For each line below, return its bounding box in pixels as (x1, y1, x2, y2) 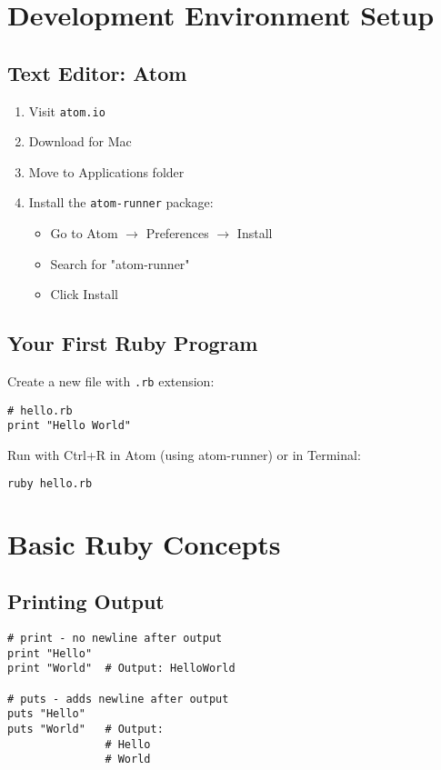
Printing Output (7, 587, 165, 615)
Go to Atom (50, 224, 118, 243)
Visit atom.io (28, 101, 105, 120)
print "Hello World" (7, 419, 132, 433)
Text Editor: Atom (7, 58, 187, 86)
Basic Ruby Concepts (7, 525, 281, 562)
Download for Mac (28, 132, 132, 151)
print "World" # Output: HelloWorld (7, 662, 236, 675)
